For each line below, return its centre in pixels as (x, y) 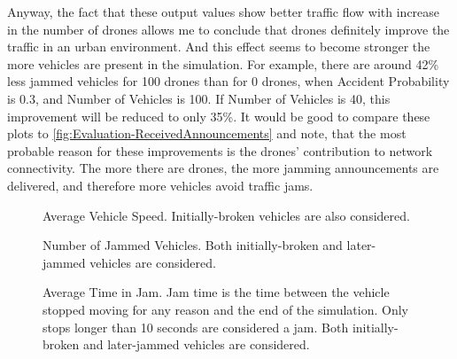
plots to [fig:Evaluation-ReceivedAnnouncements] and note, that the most (207, 133)
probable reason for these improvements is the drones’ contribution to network (220, 150)
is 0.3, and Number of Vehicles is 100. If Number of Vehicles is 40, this (199, 98)
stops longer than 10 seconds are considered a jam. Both (196, 327)
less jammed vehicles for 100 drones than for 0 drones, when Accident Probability (228, 81)
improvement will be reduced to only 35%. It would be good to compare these (219, 116)
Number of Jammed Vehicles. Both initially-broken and (193, 245)
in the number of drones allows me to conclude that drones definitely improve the (228, 29)
